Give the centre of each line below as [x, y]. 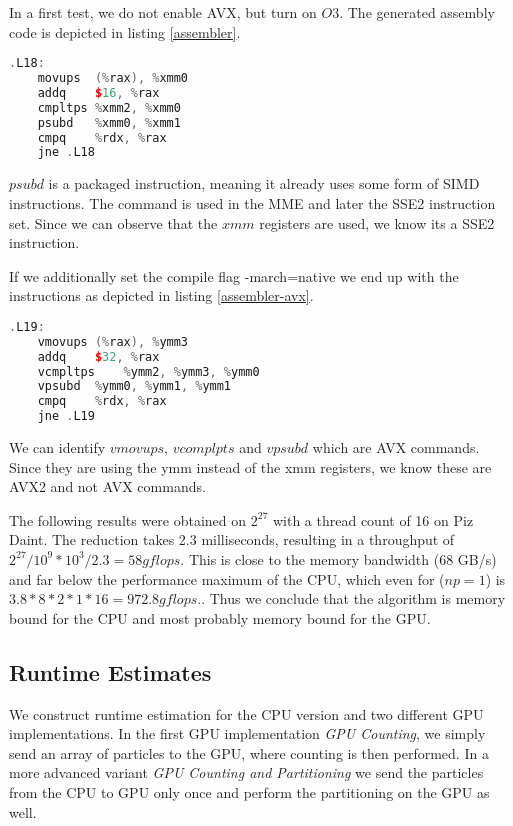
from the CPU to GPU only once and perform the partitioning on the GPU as [249, 791]
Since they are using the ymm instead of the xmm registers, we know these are [250, 466]
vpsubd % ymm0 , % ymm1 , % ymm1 [134, 386]
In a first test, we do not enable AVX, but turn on [163, 12]
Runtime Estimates [110, 671]
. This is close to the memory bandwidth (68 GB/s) [338, 558]
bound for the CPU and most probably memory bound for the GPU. [220, 617]
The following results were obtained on [128, 519]
